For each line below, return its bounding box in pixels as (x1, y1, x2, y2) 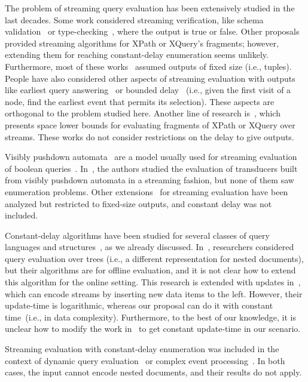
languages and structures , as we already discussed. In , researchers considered (5, 241, 294, 253)
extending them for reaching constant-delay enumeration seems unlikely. (5, 48, 269, 61)
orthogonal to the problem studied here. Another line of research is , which (5, 107, 280, 119)
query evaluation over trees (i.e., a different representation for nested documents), (5, 252, 304, 264)
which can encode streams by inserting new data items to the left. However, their (5, 287, 303, 300)
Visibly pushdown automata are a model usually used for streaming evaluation (5, 150, 297, 163)
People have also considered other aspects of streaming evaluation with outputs (5, 72, 295, 84)
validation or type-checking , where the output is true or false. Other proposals (5, 25, 300, 38)
